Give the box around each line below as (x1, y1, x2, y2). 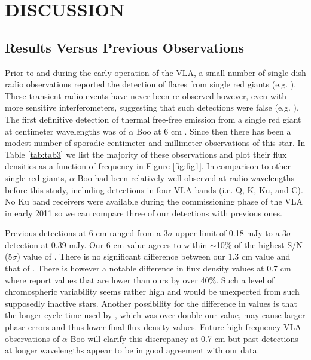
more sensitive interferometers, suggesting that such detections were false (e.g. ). (5, 101, 299, 114)
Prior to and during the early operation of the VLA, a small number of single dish (5, 66, 306, 78)
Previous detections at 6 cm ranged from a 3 (5, 227, 168, 239)
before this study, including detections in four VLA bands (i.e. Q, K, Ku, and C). (5, 183, 303, 196)
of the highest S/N (234, 238, 303, 251)
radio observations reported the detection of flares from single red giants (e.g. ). (5, 78, 297, 90)
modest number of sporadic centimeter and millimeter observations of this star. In (5, 136, 306, 149)
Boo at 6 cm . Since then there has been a (136, 124, 291, 137)
